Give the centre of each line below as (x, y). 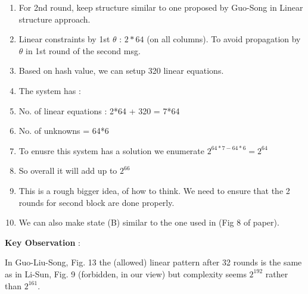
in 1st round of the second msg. (83, 50)
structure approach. (55, 19)
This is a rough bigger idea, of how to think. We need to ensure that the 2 (154, 190)
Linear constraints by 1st (64, 39)
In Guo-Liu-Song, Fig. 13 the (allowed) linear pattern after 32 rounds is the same (153, 262)
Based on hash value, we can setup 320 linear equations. (121, 71)
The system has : (50, 90)
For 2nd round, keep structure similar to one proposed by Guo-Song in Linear (161, 7)
